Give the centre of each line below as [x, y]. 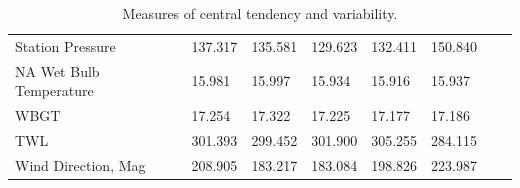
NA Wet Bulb [57, 70]
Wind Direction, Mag [80, 164]
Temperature [54, 90]
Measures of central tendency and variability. [260, 13]
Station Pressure [65, 45]
